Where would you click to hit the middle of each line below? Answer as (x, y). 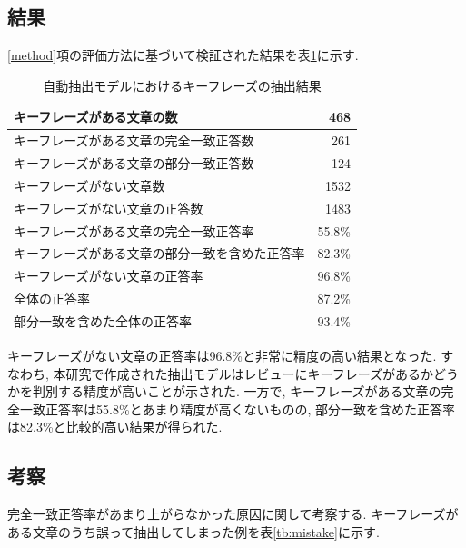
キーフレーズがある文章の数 (96, 117)
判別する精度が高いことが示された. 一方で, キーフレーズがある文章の (237, 391)
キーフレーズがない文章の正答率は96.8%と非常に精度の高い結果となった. (222, 356)
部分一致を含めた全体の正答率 (103, 320)
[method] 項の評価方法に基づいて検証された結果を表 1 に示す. (183, 55)
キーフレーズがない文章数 (89, 185)
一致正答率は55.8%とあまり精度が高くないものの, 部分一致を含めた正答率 (238, 409)
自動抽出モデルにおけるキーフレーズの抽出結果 (182, 85)
